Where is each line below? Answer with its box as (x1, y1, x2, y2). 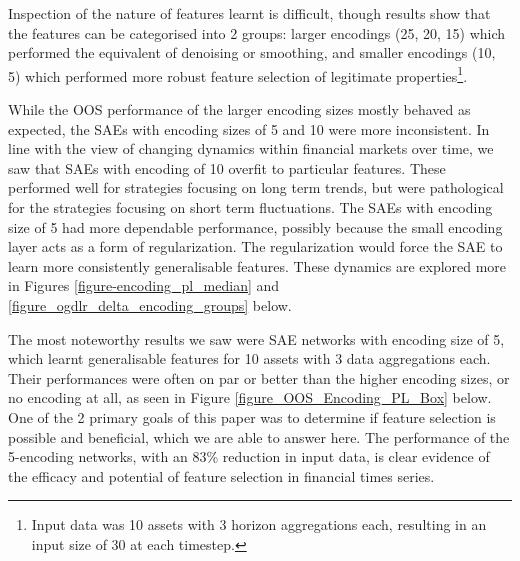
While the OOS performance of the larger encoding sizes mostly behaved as (8, 99, 471, 120)
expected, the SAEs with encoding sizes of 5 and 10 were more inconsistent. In (8, 118, 490, 139)
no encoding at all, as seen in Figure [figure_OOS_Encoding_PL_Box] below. (8, 387, 492, 408)
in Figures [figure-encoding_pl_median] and (8, 275, 280, 296)
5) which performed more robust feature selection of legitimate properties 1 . (8, 62, 468, 86)
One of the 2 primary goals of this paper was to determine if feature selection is (8, 406, 496, 427)
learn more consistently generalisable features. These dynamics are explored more (8, 255, 507, 276)
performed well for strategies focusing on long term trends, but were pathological (8, 177, 504, 198)
